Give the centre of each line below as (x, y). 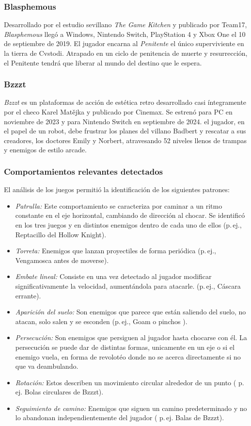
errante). (28, 295)
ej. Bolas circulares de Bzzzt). (59, 392)
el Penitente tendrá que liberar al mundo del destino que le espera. (103, 62)
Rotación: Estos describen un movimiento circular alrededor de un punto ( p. (130, 382)
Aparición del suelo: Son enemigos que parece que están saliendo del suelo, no (131, 312)
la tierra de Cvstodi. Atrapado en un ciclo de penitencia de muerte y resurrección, (126, 53)
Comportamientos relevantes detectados (84, 171)
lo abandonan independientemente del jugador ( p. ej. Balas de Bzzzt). (120, 418)
